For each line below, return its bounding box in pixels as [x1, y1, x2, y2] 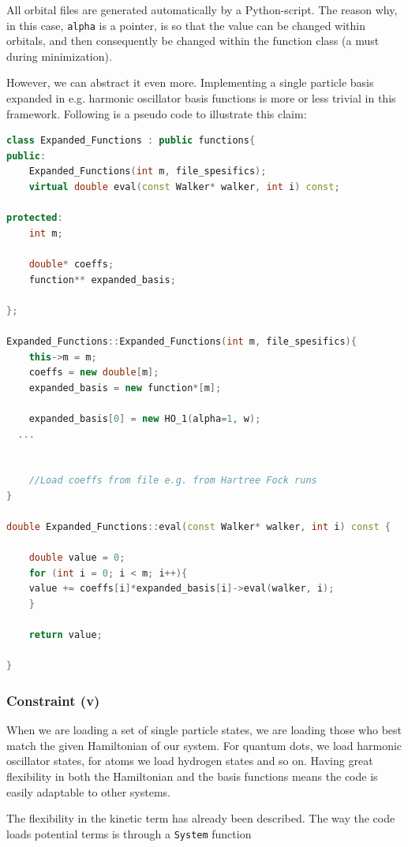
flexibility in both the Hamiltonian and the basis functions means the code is [6, 768, 378, 784]
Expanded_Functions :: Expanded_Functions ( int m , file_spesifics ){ [6, 335, 357, 347]
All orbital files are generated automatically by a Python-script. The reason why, [6, 2, 398, 17]
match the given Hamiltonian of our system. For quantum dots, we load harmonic [6, 737, 402, 753]
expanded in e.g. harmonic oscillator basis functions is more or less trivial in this [6, 90, 396, 106]
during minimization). [6, 47, 112, 64]
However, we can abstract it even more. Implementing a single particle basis [6, 74, 374, 91]
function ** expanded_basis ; [28, 274, 176, 285]
